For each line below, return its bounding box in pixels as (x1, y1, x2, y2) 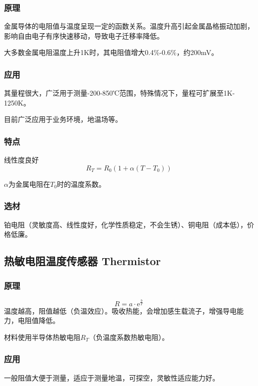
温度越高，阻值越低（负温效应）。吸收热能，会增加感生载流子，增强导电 (4, 305, 237, 316)
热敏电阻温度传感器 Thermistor (4, 253, 161, 269)
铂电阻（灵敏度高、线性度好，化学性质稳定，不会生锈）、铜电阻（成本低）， (4, 219, 247, 229)
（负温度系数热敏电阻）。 (89, 331, 169, 342)
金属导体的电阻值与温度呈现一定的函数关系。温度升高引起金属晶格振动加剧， (4, 21, 254, 31)
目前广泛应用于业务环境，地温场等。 (4, 114, 122, 124)
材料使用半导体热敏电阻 (4, 331, 80, 342)
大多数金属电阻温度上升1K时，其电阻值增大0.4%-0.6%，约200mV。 (4, 47, 218, 57)
